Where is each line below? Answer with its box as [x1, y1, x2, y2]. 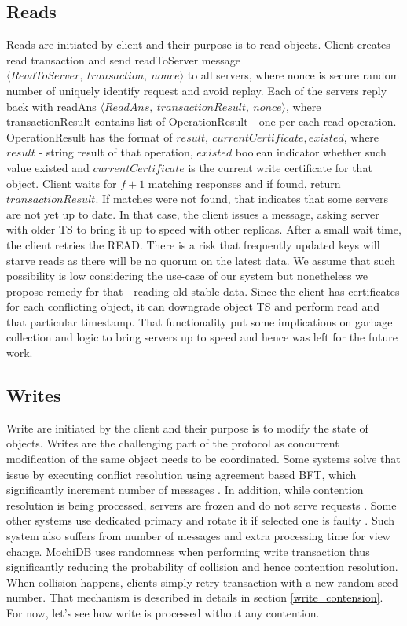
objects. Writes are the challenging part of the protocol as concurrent [6, 435, 339, 451]
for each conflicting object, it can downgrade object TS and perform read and [6, 298, 380, 315]
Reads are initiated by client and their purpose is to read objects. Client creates [6, 36, 390, 53]
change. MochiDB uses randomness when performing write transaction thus [6, 543, 370, 559]
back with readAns [6, 98, 97, 114]
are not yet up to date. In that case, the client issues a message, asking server [6, 205, 379, 222]
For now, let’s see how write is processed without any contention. [6, 605, 320, 620]
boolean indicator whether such [235, 144, 387, 160]
